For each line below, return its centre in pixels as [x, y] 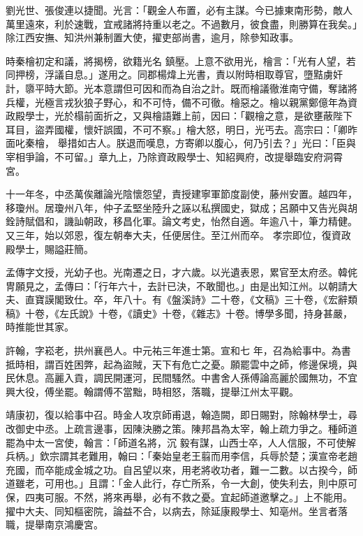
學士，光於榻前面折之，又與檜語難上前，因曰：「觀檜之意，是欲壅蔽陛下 [188, 116]
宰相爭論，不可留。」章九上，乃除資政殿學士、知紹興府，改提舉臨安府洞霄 [174, 156]
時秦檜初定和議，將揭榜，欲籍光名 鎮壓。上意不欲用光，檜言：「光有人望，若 [181, 60]
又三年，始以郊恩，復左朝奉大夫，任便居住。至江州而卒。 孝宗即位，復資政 [178, 234]
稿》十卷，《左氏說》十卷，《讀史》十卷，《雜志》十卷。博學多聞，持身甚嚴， [179, 313]
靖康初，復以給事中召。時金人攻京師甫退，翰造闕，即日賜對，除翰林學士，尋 [181, 415]
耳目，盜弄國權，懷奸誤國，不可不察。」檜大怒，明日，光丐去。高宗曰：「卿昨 [181, 129]
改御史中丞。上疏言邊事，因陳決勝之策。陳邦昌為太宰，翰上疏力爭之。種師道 [181, 429]
